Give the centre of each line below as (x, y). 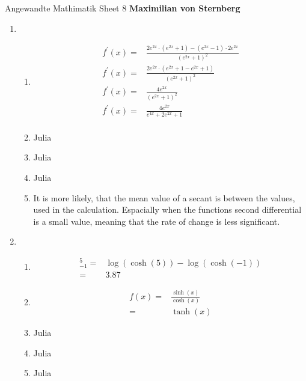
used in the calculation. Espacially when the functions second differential (167, 209)
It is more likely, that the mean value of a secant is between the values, (164, 197)
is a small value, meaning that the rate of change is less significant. (157, 221)
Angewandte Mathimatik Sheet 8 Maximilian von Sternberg (123, 8)
